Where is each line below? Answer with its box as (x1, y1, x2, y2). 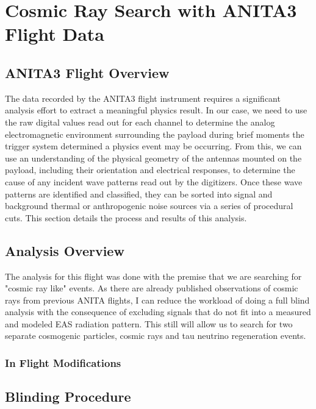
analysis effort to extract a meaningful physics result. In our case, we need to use (5, 104, 307, 116)
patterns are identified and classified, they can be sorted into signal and (5, 187, 273, 200)
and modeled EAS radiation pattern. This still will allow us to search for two (5, 317, 293, 330)
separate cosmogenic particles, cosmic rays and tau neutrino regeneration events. (5, 329, 306, 342)
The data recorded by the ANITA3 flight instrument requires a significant (5, 91, 281, 104)
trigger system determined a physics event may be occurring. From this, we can (5, 140, 302, 152)
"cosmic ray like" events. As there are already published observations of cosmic (5, 282, 298, 294)
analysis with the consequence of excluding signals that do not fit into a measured (5, 305, 311, 318)
